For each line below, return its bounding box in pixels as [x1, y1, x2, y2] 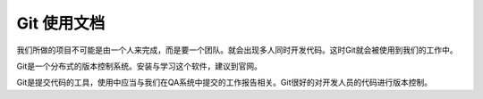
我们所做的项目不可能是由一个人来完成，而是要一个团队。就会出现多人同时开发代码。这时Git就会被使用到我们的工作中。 [16, 45, 458, 55]
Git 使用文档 [16, 13, 106, 33]
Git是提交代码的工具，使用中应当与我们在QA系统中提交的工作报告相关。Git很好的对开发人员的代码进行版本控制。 [16, 77, 433, 88]
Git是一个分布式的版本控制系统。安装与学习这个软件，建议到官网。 [16, 61, 263, 71]
